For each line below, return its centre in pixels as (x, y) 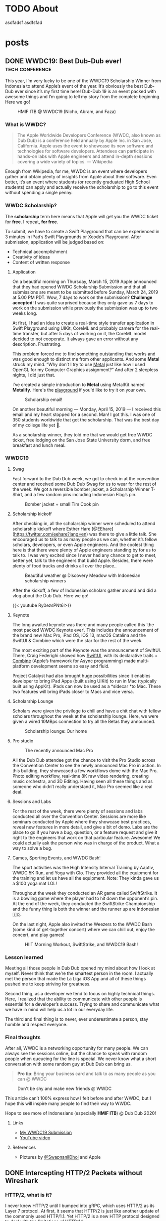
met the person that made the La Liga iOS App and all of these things (76, 979)
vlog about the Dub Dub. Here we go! (50, 595)
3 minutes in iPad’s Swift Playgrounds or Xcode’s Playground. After (73, 237)
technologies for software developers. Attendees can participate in (85, 151)
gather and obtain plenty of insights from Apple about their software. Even (81, 177)
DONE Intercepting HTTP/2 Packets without (74, 1173)
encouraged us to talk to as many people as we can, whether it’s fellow (85, 539)
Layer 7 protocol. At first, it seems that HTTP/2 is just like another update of (82, 1211)
